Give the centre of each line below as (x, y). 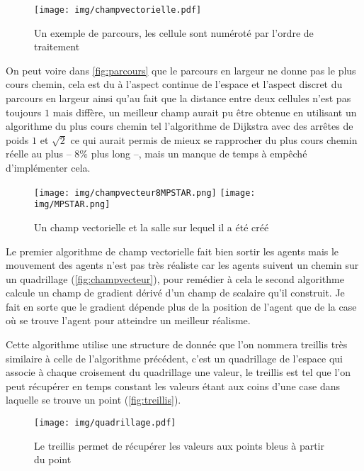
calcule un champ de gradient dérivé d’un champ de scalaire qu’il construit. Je (175, 293)
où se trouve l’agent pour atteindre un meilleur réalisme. (128, 320)
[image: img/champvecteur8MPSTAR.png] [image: (145, 193)
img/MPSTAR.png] (72, 205)
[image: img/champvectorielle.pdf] (118, 10)
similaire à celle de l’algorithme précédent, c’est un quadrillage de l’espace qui (174, 358)
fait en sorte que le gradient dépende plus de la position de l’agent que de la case (181, 306)
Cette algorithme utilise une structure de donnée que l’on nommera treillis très (177, 344)
